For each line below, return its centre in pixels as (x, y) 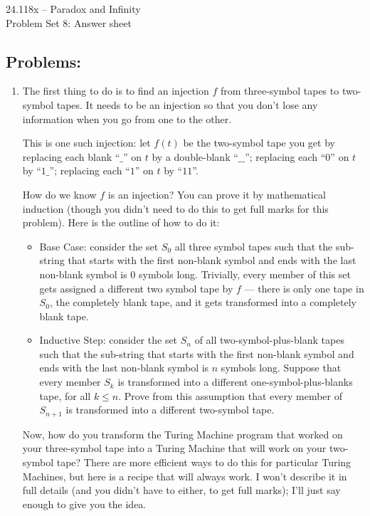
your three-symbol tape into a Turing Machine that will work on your (174, 448)
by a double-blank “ (195, 156)
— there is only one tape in (304, 288)
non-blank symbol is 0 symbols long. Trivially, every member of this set (195, 274)
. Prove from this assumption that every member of (231, 395)
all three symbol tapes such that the (254, 246)
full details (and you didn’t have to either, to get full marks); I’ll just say (181, 490)
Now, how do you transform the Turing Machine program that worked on (183, 434)
